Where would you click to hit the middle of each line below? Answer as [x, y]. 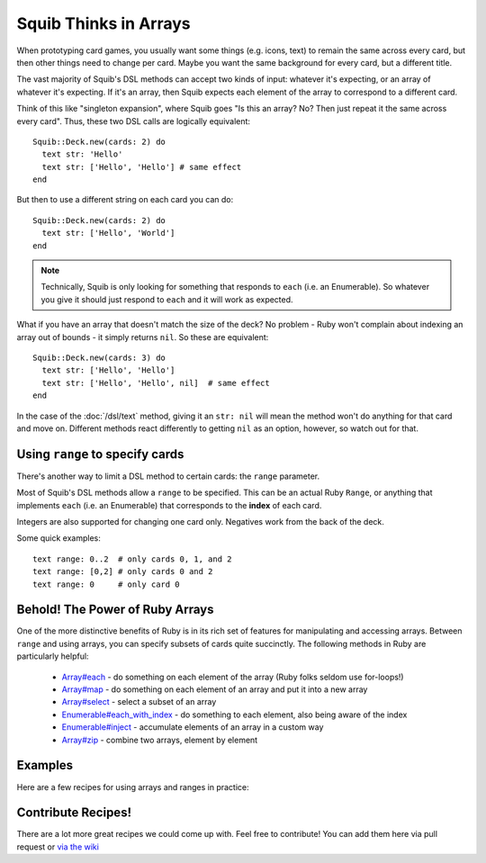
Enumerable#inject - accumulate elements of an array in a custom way [193, 727]
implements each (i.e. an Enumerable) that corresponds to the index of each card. [169, 505]
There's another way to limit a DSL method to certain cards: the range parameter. [168, 476]
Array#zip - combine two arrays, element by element [160, 740]
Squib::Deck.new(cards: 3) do [99, 357]
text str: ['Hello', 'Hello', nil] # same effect [156, 383]
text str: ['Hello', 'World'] [108, 233]
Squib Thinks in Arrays [103, 23]
